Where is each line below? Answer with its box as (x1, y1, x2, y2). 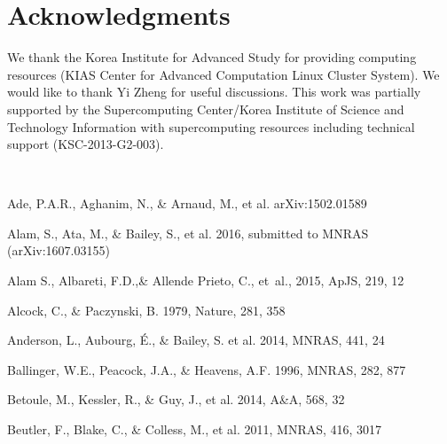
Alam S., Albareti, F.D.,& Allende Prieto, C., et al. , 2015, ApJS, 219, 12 (7, 271, 404, 290)
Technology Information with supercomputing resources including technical (7, 117, 415, 136)
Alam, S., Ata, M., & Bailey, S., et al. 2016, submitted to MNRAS (7, 223, 369, 242)
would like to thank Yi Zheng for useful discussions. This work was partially (7, 82, 421, 101)
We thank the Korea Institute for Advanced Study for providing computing (7, 48, 417, 66)
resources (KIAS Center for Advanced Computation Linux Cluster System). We (7, 65, 440, 83)
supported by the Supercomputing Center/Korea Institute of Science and (7, 99, 404, 118)
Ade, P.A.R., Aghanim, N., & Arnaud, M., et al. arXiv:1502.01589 (7, 194, 367, 213)
